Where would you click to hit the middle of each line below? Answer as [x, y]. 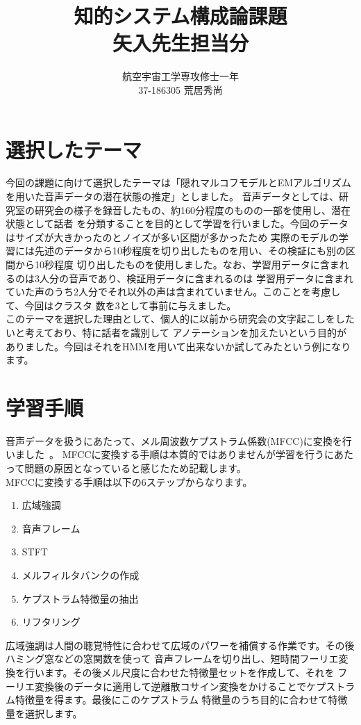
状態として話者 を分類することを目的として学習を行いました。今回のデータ [177, 223]
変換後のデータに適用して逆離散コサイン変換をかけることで [170, 686]
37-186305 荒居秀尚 [180, 89]
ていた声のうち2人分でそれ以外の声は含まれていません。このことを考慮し [173, 292]
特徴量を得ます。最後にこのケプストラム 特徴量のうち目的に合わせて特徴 [181, 700]
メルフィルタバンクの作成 [81, 575]
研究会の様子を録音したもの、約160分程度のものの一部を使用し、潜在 [192, 210]
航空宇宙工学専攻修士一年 [180, 76]
